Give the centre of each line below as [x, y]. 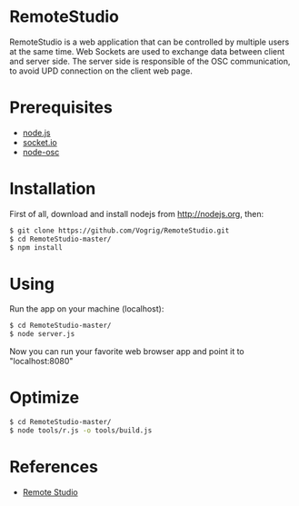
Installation [53, 189]
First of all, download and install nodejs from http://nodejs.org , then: [137, 213]
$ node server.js [42, 334]
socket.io [40, 142]
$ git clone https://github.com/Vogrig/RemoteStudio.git [120, 230]
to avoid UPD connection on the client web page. [101, 71]
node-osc [41, 152]
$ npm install [36, 247]
